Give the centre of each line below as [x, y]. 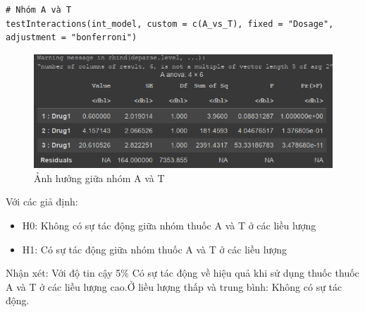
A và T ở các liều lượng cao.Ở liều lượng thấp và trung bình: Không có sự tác [174, 286]
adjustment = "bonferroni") [72, 38]
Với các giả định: [42, 202]
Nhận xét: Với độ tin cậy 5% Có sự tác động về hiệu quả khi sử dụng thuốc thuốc [182, 273]
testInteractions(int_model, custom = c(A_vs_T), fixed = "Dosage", [170, 24]
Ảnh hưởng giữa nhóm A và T [99, 178]
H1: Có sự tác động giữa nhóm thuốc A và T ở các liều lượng [155, 249]
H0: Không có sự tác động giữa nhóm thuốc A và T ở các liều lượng [169, 226]
